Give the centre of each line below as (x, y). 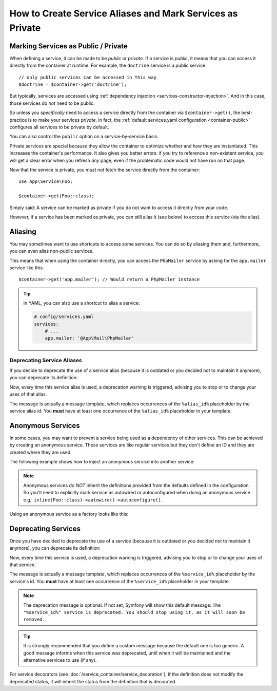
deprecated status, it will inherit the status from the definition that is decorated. (93, 681)
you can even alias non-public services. (52, 251)
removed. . (35, 620)
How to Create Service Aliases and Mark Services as (124, 13)
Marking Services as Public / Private (69, 46)
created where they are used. (41, 452)
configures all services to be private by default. (60, 127)
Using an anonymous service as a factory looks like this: (69, 514)
